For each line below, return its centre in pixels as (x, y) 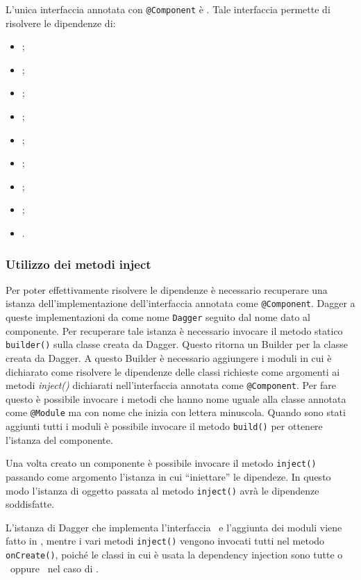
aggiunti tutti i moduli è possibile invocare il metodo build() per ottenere (164, 426)
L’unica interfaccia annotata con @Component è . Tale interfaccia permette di (168, 9)
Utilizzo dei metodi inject (78, 264)
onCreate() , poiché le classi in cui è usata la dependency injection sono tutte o (174, 555)
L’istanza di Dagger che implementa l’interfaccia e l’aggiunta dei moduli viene (174, 527)
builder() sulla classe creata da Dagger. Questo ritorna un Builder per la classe (177, 344)
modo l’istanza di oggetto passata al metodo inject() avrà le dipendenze (162, 490)
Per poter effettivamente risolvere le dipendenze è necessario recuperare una (167, 289)
